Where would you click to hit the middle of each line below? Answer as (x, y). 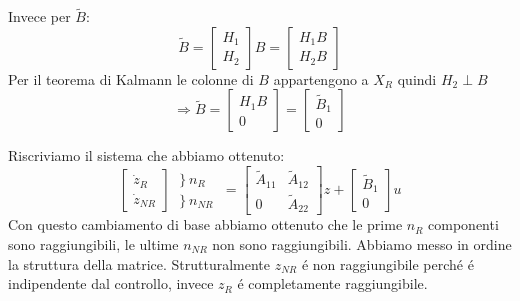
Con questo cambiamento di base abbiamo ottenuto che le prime (205, 224)
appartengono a (321, 78)
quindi (417, 78)
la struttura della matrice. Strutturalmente (139, 263)
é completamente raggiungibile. (332, 283)
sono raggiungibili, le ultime (93, 244)
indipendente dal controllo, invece (111, 283)
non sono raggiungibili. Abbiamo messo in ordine (362, 244)
